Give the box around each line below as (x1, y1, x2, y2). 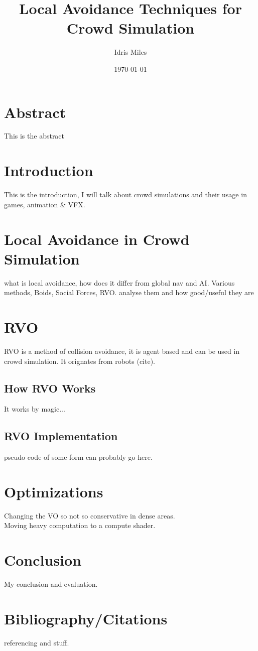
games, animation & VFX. (4, 199, 85, 209)
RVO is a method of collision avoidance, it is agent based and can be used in (4, 345, 240, 356)
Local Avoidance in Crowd (4, 228, 190, 249)
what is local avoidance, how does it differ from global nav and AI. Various (4, 277, 235, 288)
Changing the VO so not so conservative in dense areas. (4, 510, 175, 520)
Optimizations (4, 481, 103, 501)
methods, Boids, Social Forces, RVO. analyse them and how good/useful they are (4, 287, 254, 298)
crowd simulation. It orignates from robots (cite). (4, 355, 155, 366)
